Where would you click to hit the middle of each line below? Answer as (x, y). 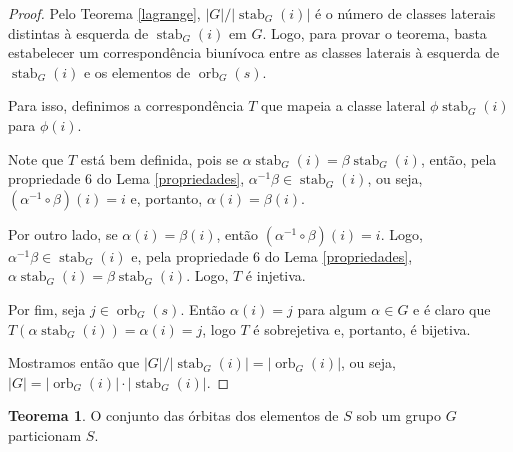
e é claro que (452, 308)
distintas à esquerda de (78, 32)
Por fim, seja (47, 308)
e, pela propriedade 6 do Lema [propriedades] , (272, 255)
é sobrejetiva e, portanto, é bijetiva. (362, 328)
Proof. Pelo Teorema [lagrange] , (104, 13)
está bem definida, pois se (159, 158)
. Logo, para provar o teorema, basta (374, 32)
